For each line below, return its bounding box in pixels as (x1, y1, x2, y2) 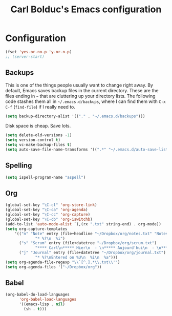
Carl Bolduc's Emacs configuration (10, 4, 162, 15)
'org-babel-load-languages (18, 297, 77, 302)
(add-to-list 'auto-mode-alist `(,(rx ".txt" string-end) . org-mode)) (5, 221, 161, 226)
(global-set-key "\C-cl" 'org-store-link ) (5, 202, 97, 208)
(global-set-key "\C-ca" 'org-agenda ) (5, 207, 88, 213)
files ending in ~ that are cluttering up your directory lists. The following (5, 93, 156, 99)
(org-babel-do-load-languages (5, 292, 70, 298)
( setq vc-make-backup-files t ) (5, 142, 72, 148)
